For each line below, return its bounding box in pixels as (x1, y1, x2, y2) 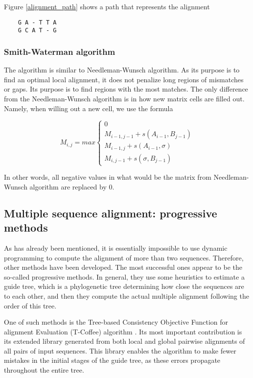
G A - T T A (18, 19, 57, 26)
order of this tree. (4, 300, 57, 310)
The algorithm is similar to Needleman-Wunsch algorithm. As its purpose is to (4, 65, 240, 75)
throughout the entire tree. (4, 365, 84, 375)
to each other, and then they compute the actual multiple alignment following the (4, 290, 249, 301)
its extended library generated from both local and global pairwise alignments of (4, 336, 245, 346)
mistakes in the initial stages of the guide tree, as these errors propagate (4, 355, 221, 365)
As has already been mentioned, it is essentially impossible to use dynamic (4, 242, 228, 253)
